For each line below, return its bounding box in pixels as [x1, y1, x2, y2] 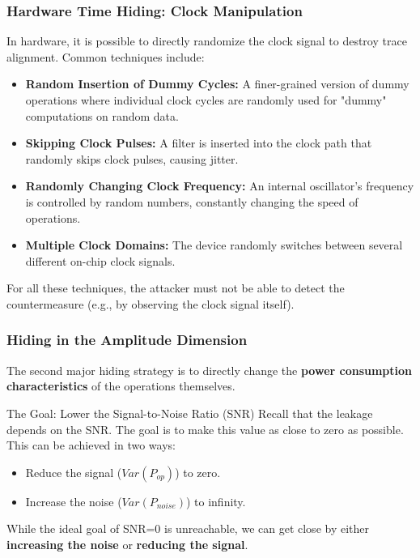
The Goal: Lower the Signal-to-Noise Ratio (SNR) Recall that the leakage [6, 404, 373, 421]
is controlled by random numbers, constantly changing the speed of [25, 193, 358, 210]
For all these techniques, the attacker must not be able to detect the [6, 279, 345, 296]
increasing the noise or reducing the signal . [6, 535, 248, 552]
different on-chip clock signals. [25, 252, 176, 269]
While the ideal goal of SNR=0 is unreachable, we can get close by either [6, 520, 369, 537]
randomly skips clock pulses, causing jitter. [25, 150, 239, 167]
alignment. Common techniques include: [6, 48, 205, 65]
